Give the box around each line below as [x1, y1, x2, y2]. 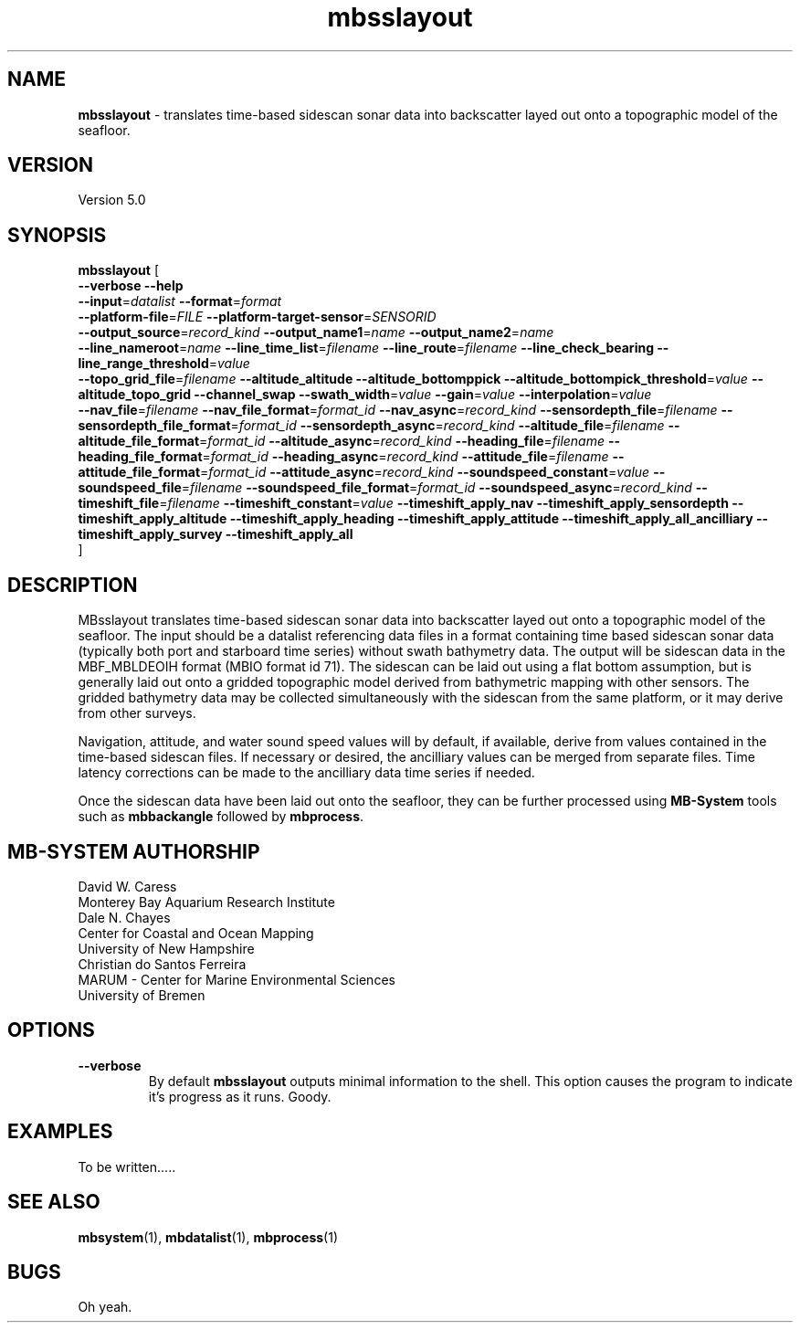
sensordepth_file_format [78, 417, 231, 434]
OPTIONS [7, 1019, 95, 1042]
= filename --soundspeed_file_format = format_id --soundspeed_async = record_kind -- [181, 480, 708, 496]
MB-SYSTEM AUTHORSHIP [7, 839, 260, 863]
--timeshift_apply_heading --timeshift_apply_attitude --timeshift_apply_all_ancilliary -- [229, 511, 769, 527]
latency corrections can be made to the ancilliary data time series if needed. [78, 765, 535, 781]
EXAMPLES [7, 1120, 113, 1144]
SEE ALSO [7, 1190, 100, 1214]
